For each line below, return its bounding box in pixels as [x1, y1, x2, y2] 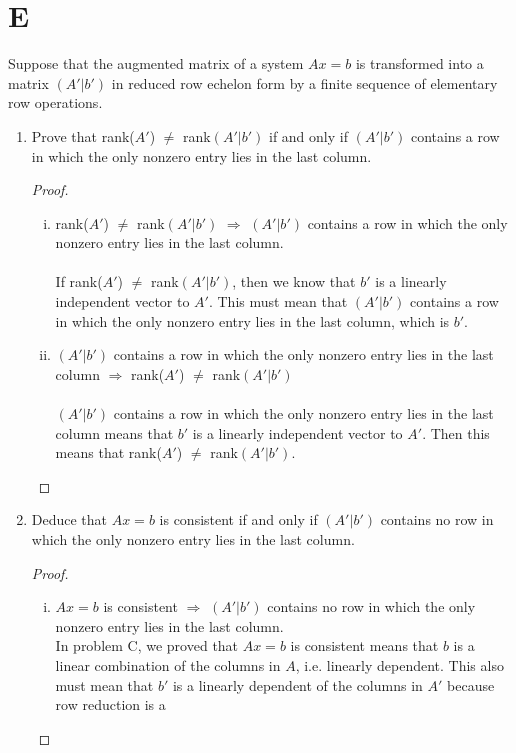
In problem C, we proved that [55, 635, 239, 656]
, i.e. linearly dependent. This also [295, 654, 504, 675]
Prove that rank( [31, 125, 135, 146]
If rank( [55, 271, 103, 292]
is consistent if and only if [159, 509, 318, 530]
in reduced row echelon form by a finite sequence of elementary [111, 72, 498, 93]
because [447, 674, 495, 695]
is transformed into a [355, 53, 484, 74]
